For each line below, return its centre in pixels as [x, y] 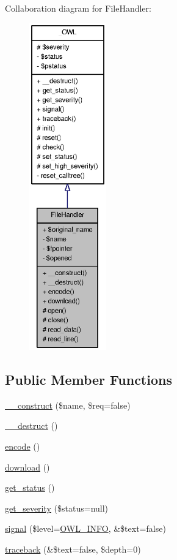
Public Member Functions [88, 379]
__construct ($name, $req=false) [68, 405]
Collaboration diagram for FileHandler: [78, 8]
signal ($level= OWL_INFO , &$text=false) [85, 528]
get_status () [30, 487]
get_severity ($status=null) [57, 508]
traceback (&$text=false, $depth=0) [73, 549]
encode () [23, 446]
